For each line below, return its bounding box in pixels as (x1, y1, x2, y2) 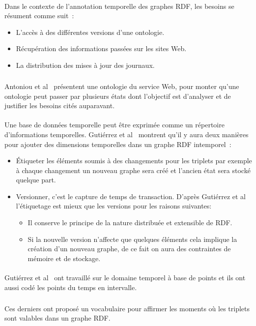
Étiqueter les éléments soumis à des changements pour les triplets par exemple (16, 155, 252, 166)
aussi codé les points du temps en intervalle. (4, 282, 137, 292)
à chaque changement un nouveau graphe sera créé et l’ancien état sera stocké (16, 165, 251, 175)
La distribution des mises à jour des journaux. (16, 59, 155, 70)
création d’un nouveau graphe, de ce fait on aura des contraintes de (28, 243, 231, 254)
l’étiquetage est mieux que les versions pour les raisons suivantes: (16, 201, 212, 211)
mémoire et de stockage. (28, 253, 101, 263)
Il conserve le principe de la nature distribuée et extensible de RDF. (28, 217, 232, 228)
